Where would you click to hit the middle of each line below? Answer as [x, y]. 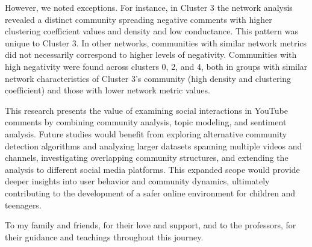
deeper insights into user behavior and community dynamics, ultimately [137, 181]
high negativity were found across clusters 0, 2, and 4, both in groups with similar [156, 66]
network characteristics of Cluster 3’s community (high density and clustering [148, 78]
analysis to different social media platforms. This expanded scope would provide [152, 169]
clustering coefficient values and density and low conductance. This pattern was [151, 31]
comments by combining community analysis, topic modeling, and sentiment [146, 122]
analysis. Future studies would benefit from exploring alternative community [146, 133]
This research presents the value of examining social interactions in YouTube [146, 110]
